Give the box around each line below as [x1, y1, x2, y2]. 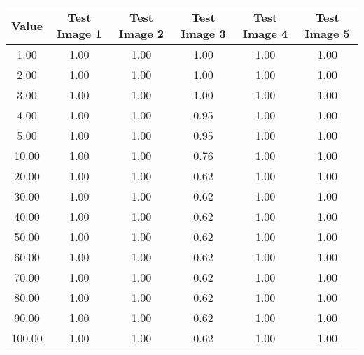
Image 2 [118, 25, 164, 41]
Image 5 [304, 25, 350, 41]
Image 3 [181, 25, 226, 41]
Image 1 [57, 25, 102, 41]
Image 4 [242, 25, 288, 41]
